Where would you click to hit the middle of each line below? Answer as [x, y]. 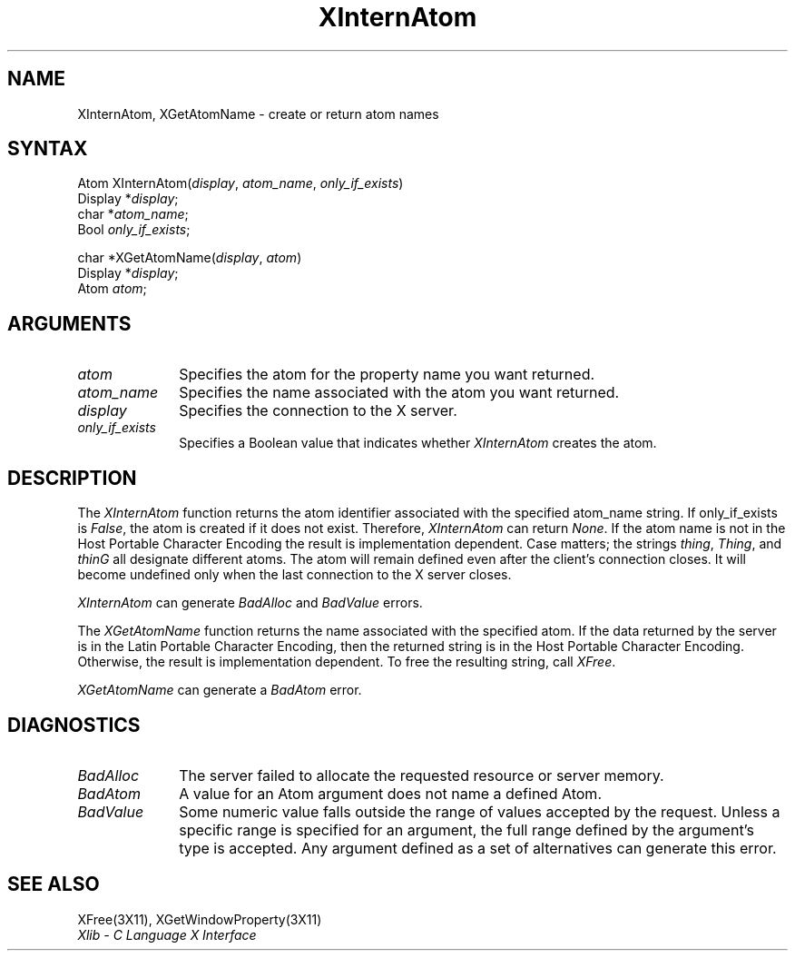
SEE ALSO [54, 884]
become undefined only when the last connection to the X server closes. [294, 575]
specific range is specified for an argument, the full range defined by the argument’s [466, 830]
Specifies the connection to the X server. [318, 411]
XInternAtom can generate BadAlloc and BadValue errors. [250, 603]
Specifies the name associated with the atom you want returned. [399, 393]
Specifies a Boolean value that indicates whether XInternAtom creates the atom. [418, 443]
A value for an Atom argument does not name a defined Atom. [390, 793]
